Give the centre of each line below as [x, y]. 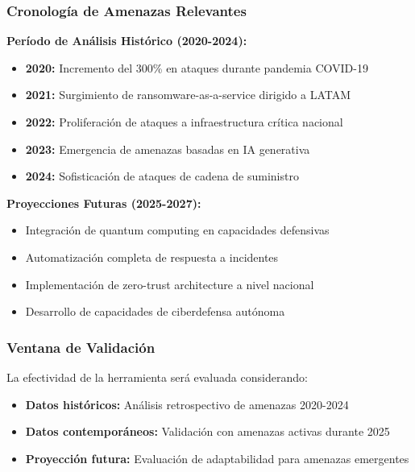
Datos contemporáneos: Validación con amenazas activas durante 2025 [207, 431]
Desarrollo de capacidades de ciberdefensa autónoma [155, 311]
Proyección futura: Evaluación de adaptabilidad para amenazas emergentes [217, 458]
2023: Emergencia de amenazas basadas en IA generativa [168, 149]
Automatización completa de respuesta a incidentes [152, 257]
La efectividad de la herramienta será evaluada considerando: [157, 377]
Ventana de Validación [81, 347]
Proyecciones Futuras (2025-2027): [104, 203]
